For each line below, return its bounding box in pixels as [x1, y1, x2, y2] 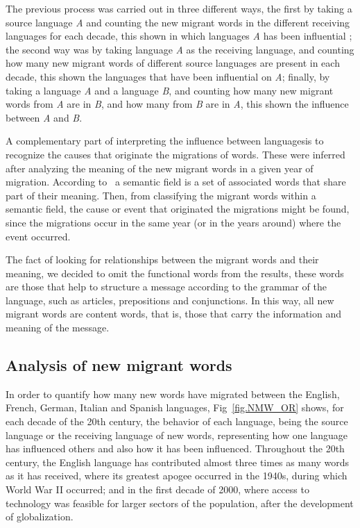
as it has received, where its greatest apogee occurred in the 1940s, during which [6, 468, 348, 483]
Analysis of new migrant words [6, 354, 232, 376]
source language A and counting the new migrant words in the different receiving [6, 15, 350, 29]
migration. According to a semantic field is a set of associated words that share [6, 174, 346, 189]
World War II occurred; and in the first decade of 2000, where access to [6, 482, 309, 497]
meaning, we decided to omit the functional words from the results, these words [6, 265, 344, 280]
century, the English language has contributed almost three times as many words [6, 454, 350, 469]
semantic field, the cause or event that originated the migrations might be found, [6, 201, 350, 216]
